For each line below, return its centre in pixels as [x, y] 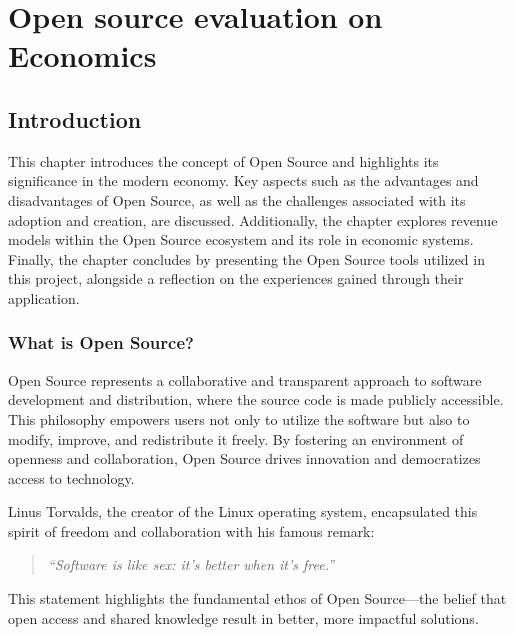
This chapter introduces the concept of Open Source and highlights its [223, 160]
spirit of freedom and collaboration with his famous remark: [191, 530]
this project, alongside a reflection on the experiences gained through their [236, 278]
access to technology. [71, 477]
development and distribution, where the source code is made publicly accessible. [256, 399]
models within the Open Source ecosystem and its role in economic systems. [241, 239]
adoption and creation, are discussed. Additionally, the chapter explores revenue [253, 219]
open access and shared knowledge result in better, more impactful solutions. [243, 617]
